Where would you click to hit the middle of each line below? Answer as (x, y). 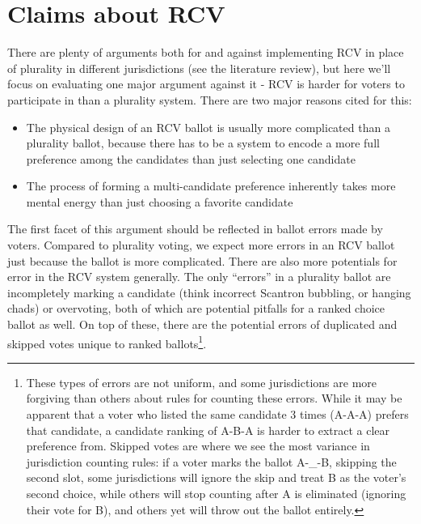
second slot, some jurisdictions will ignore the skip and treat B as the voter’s (216, 477)
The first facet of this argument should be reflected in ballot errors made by (195, 229)
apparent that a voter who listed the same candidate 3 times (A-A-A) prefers (217, 414)
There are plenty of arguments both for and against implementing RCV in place (206, 52)
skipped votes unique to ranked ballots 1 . (107, 342)
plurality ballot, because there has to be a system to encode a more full (203, 143)
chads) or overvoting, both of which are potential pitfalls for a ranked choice (196, 308)
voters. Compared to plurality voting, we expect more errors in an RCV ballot (201, 245)
